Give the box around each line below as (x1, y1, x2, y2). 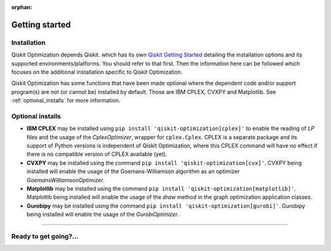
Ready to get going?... (11, 232, 79, 241)
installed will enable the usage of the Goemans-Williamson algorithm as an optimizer (26, 168, 240, 175)
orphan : (11, 4, 32, 10)
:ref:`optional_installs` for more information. (11, 97, 121, 104)
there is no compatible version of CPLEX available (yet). (26, 150, 168, 158)
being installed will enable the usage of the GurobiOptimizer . (26, 210, 180, 218)
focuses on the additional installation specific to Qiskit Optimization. (11, 68, 183, 75)
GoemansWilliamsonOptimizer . (26, 176, 105, 183)
